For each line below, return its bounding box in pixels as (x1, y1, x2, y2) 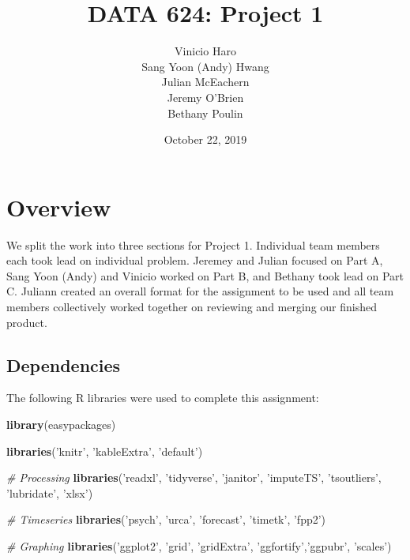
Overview (6, 190, 111, 223)
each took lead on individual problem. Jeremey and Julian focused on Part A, (6, 252, 383, 269)
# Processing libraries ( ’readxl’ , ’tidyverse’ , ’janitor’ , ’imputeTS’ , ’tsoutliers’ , (6, 469, 382, 486)
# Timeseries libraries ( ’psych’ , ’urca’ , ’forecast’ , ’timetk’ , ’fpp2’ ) (6, 511, 326, 528)
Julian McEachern (161, 73, 250, 90)
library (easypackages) (6, 415, 116, 432)
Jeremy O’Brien (167, 88, 244, 105)
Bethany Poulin (167, 104, 243, 121)
